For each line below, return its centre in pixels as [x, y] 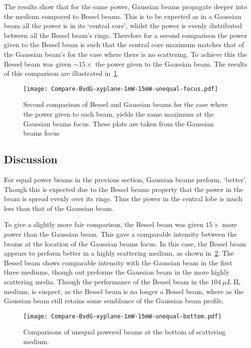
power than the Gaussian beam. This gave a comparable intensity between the [120, 234]
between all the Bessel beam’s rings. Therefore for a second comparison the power [125, 35]
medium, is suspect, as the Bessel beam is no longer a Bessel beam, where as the [124, 291]
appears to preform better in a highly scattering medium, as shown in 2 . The [119, 253]
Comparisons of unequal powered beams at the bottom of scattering [125, 332]
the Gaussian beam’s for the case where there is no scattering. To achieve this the [125, 54]
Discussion [31, 159]
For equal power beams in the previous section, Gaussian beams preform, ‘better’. [125, 179]
